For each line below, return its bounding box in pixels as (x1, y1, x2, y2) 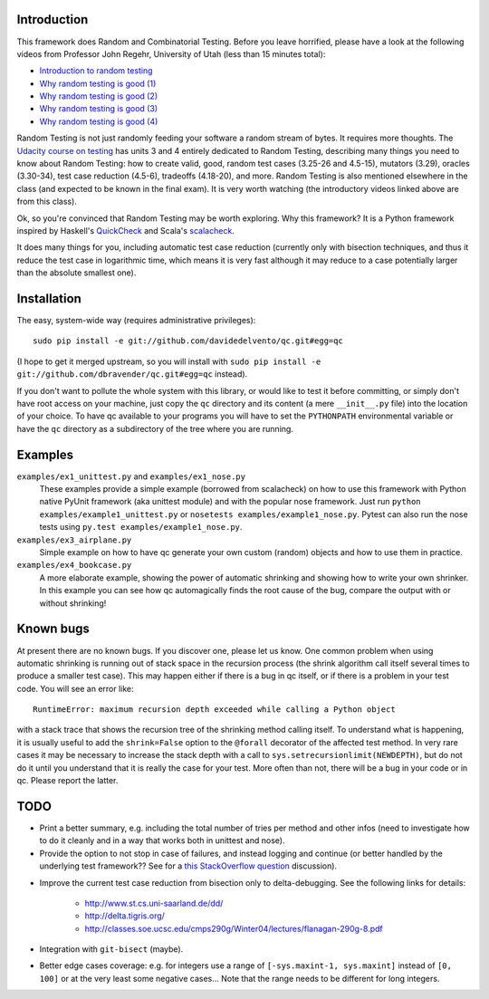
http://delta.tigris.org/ (84, 910, 165, 921)
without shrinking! (39, 598, 107, 609)
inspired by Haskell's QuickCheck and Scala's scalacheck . (16, 225, 235, 235)
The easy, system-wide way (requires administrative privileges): (16, 315, 256, 326)
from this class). (16, 196, 77, 207)
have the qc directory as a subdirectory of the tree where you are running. (16, 423, 294, 434)
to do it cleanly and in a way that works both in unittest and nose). (39, 835, 285, 846)
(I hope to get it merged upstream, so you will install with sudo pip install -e (16, 356, 321, 367)
